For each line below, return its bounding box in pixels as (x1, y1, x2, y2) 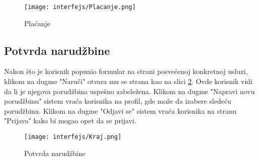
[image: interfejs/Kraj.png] (24, 133, 122, 141)
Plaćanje (24, 18, 50, 28)
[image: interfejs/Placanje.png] (24, 4, 136, 11)
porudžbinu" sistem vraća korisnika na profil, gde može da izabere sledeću (4, 96, 231, 106)
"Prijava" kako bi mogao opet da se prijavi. (4, 115, 136, 126)
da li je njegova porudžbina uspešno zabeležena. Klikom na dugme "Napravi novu (4, 86, 255, 96)
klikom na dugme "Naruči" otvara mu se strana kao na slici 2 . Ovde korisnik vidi (4, 76, 252, 87)
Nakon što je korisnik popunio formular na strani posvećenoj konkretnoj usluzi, (4, 66, 248, 76)
